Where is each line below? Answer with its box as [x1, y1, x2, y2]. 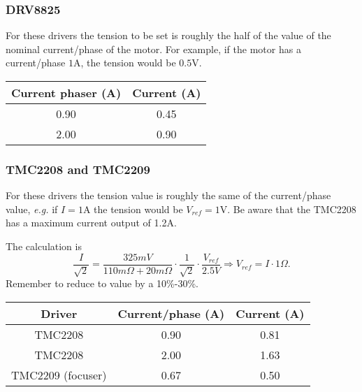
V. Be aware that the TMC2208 [219, 201, 356, 216]
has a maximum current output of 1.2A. [6, 215, 177, 230]
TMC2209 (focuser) [11, 366, 107, 383]
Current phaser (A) [11, 85, 122, 101]
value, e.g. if [6, 201, 58, 216]
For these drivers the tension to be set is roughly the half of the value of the [6, 28, 331, 43]
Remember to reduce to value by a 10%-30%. [6, 276, 198, 291]
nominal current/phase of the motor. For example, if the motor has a [6, 41, 301, 56]
